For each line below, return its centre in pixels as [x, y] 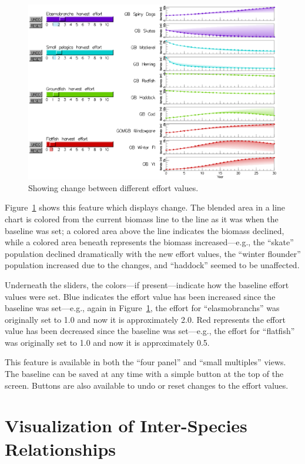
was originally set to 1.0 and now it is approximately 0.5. [107, 342]
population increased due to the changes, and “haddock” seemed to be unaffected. [152, 265]
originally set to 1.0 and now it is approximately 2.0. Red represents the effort [145, 319]
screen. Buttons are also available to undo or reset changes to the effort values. [147, 385]
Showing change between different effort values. [113, 187]
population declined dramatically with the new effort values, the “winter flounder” [153, 253]
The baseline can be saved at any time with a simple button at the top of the [144, 374]
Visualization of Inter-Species [126, 425]
